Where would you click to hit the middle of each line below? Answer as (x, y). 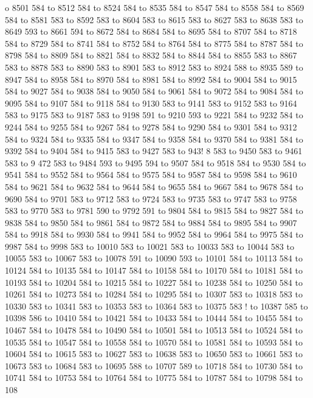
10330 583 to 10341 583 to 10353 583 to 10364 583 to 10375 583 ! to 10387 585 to (156, 306)
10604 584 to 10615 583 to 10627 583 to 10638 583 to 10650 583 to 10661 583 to (154, 354)
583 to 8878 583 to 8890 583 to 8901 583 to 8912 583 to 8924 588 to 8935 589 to (154, 67)
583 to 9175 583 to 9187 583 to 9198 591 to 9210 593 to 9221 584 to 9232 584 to (154, 115)
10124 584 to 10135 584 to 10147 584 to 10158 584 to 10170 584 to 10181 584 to (154, 270)
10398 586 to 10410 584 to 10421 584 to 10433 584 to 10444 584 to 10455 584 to (154, 318)
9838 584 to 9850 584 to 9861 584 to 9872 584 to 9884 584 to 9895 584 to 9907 (151, 222)
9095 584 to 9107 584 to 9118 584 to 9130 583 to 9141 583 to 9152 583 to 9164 (151, 103)
